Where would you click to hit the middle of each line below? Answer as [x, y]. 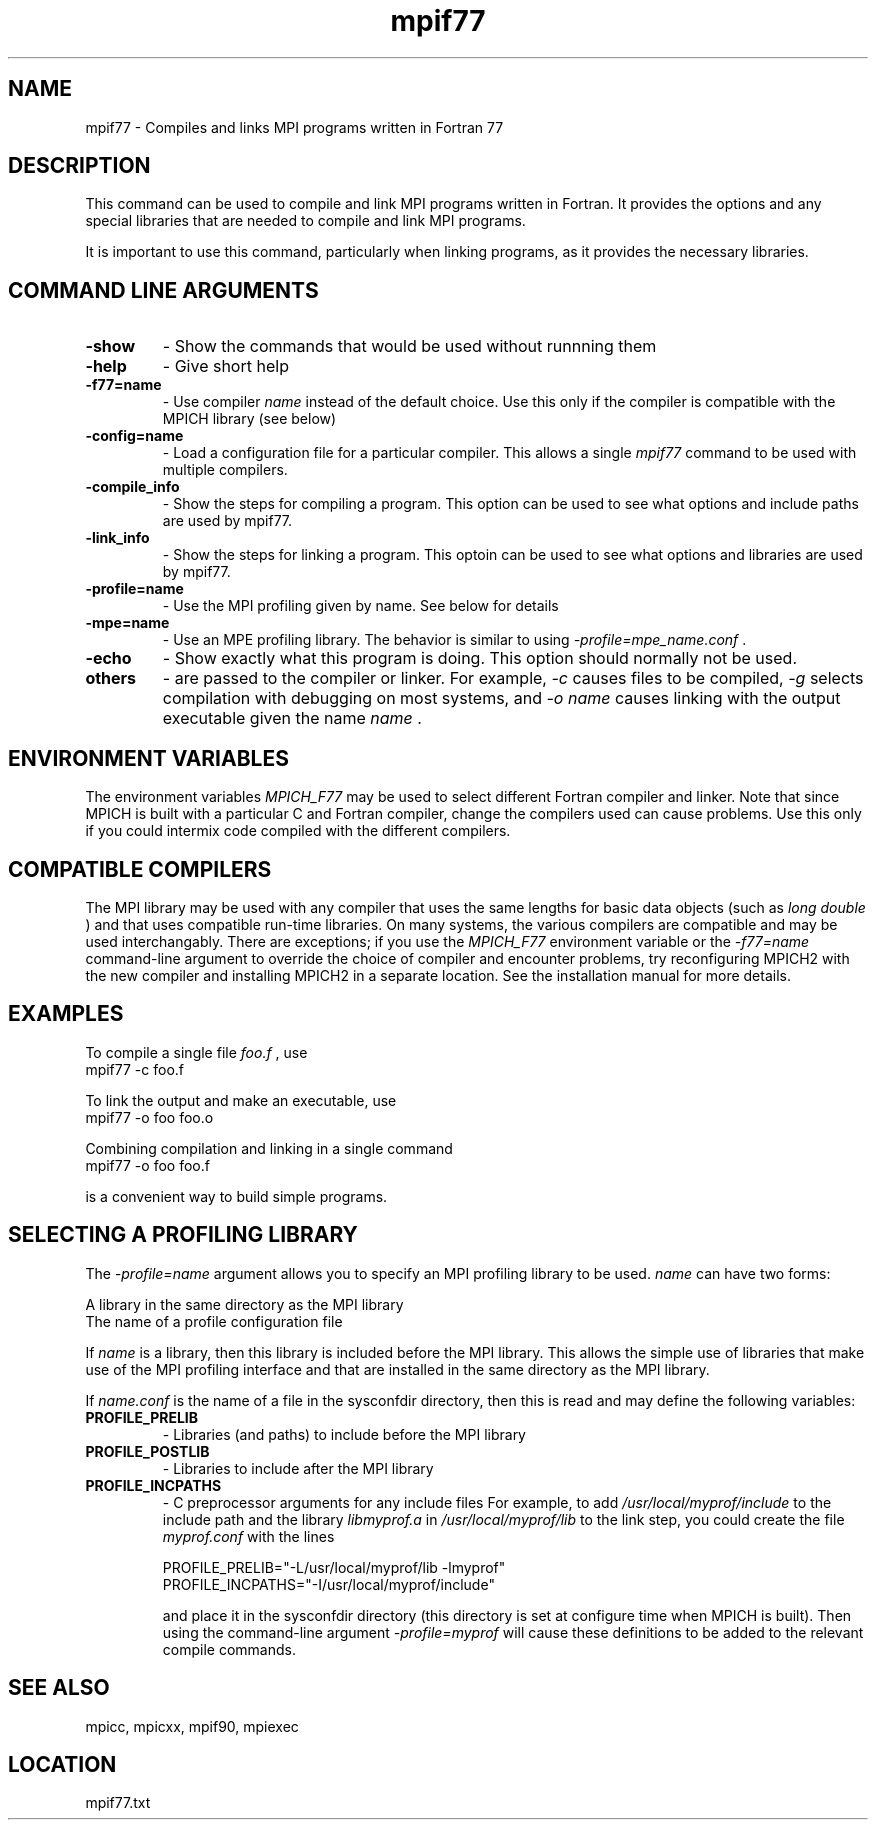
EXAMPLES [66, 1014]
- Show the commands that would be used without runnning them [409, 346]
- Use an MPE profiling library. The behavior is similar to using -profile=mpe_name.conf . [454, 640]
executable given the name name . [292, 718]
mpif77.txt [118, 1803]
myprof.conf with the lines [248, 1536]
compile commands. [229, 1649]
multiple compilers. [225, 470]
